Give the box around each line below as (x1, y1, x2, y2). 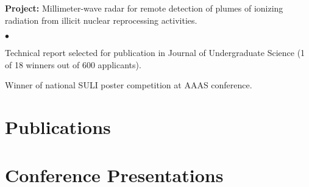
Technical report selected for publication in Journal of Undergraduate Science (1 (5, 46, 305, 59)
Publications (5, 115, 111, 139)
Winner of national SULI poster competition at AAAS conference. (5, 79, 252, 91)
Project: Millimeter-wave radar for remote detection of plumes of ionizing (5, 2, 283, 14)
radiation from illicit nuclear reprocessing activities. (5, 13, 197, 26)
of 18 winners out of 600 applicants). (5, 58, 141, 71)
